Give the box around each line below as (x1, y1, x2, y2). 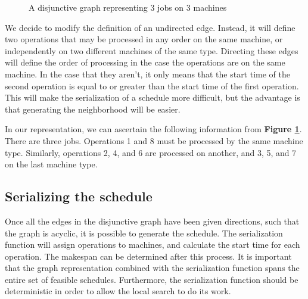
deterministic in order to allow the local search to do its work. (5, 285, 231, 297)
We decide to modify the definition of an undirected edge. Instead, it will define (5, 21, 295, 33)
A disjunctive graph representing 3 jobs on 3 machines (29, 1, 227, 13)
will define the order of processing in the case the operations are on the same (5, 56, 285, 68)
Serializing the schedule (5, 187, 153, 205)
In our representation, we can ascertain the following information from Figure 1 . (5, 123, 302, 135)
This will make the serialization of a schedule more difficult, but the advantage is (5, 91, 300, 104)
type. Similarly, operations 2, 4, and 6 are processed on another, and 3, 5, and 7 (5, 146, 297, 158)
